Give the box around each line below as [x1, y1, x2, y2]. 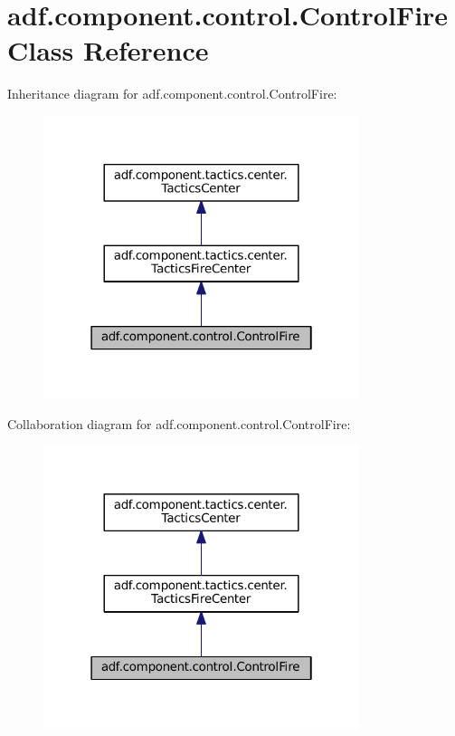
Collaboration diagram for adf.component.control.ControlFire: [7, 414, 351, 433]
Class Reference [7, 32, 209, 69]
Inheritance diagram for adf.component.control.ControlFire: [7, 84, 337, 103]
